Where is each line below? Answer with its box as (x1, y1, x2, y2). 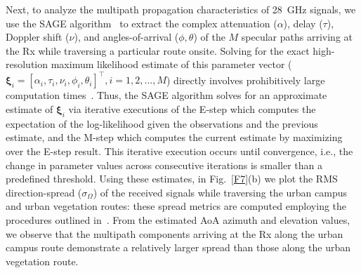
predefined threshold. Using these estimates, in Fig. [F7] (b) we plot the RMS (6, 171, 338, 186)
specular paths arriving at (241, 29, 353, 44)
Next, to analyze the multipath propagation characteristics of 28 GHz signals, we (6, 2, 356, 16)
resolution (6, 57, 48, 72)
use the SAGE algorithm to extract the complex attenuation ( (6, 15, 277, 30)
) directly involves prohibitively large (166, 72, 325, 87)
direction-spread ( (6, 185, 82, 199)
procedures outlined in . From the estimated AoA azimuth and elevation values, (6, 213, 350, 227)
